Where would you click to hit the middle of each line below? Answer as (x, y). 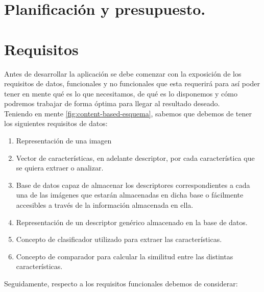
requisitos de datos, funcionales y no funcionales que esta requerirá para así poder (132, 83)
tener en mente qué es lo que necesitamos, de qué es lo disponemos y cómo (121, 93)
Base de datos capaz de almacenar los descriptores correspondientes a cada (133, 185)
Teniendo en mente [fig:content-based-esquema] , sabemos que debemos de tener (128, 113)
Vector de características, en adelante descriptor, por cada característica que (135, 157)
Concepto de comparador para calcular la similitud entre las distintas (125, 256)
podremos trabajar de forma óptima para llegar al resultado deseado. (112, 103)
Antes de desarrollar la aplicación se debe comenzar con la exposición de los (123, 73)
